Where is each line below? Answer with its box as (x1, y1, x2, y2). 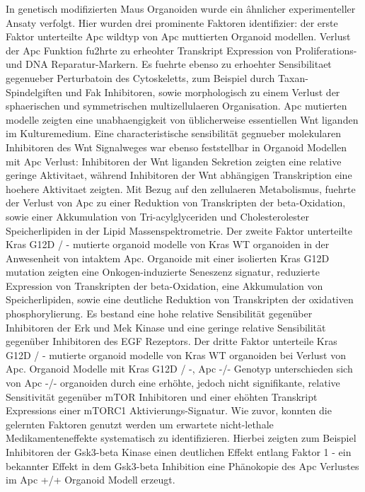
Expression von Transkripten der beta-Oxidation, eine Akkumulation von (6, 278, 323, 293)
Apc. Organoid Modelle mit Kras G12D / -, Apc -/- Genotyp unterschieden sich (6, 361, 353, 376)
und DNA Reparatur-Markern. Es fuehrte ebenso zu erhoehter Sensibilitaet (6, 57, 332, 71)
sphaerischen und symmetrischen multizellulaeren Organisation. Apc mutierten (6, 98, 347, 113)
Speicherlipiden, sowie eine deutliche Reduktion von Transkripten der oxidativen (6, 292, 354, 307)
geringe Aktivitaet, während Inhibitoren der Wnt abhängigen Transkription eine (6, 168, 352, 182)
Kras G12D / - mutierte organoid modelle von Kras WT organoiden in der (6, 237, 330, 252)
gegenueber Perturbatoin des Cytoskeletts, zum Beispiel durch (6, 70, 275, 85)
